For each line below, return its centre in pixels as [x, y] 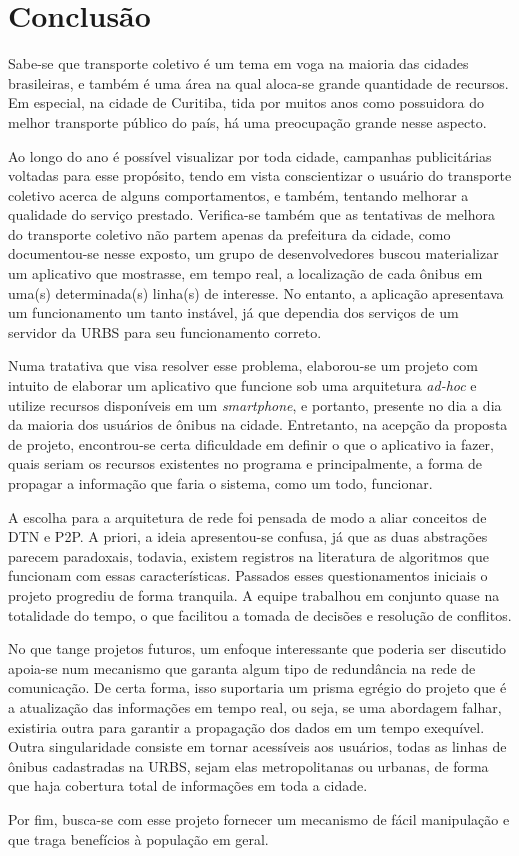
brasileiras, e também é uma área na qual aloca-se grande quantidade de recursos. [258, 82]
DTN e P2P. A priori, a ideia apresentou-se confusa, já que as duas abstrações [248, 536]
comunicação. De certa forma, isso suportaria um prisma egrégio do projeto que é [257, 687]
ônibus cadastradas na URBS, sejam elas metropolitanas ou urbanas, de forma [248, 765]
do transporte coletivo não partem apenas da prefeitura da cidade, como [229, 233]
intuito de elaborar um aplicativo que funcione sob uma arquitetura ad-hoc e [242, 385]
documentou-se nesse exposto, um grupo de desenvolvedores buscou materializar [253, 253]
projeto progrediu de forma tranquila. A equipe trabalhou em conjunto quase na [254, 594]
